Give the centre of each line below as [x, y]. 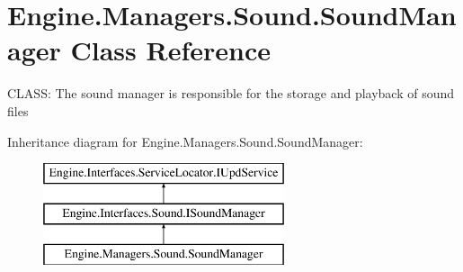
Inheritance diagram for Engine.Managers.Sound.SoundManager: [185, 141]
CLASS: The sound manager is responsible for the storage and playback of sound [231, 93]
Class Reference [170, 50]
